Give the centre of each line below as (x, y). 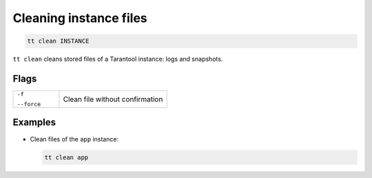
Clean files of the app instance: (74, 139)
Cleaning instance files (80, 18)
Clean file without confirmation (113, 99)
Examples (34, 122)
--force (29, 105)
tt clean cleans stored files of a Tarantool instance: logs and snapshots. (118, 59)
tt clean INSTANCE (58, 41)
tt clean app (66, 157)
